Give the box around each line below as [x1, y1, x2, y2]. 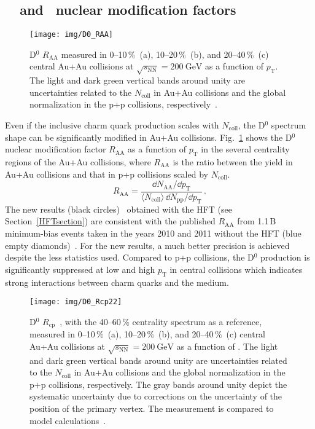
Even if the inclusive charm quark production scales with [5, 119, 219, 131]
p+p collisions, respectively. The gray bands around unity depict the [29, 377, 287, 390]
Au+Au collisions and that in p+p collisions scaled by [5, 167, 208, 180]
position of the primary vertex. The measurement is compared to [29, 402, 274, 414]
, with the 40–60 [60, 315, 121, 328]
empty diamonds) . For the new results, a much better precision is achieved [5, 238, 290, 251]
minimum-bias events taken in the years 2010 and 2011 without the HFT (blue [5, 226, 301, 239]
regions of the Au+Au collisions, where [5, 155, 151, 168]
